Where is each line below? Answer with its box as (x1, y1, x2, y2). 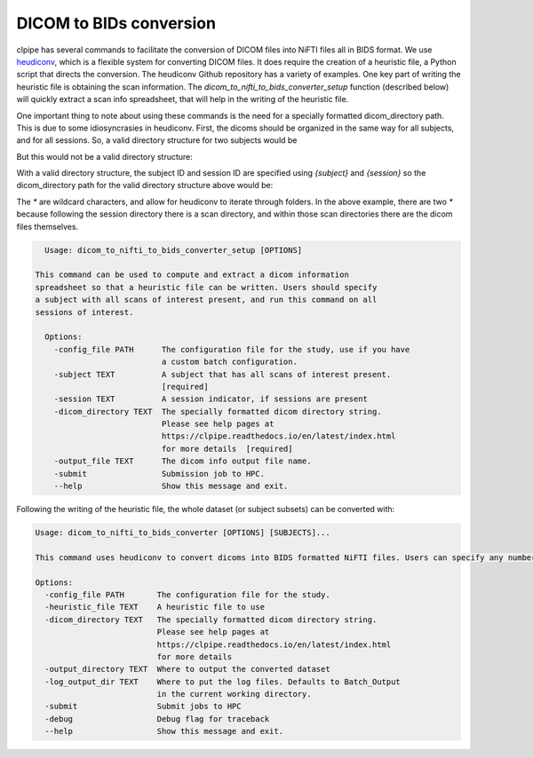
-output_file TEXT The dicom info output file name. (53, 456, 312, 466)
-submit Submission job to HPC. (53, 469, 266, 478)
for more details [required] (161, 444, 293, 454)
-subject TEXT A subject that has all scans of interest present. (53, 369, 392, 379)
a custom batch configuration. (161, 357, 298, 367)
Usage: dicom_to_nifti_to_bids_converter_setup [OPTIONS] (44, 245, 303, 255)
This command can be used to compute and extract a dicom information (35, 270, 350, 280)
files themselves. (16, 221, 79, 232)
